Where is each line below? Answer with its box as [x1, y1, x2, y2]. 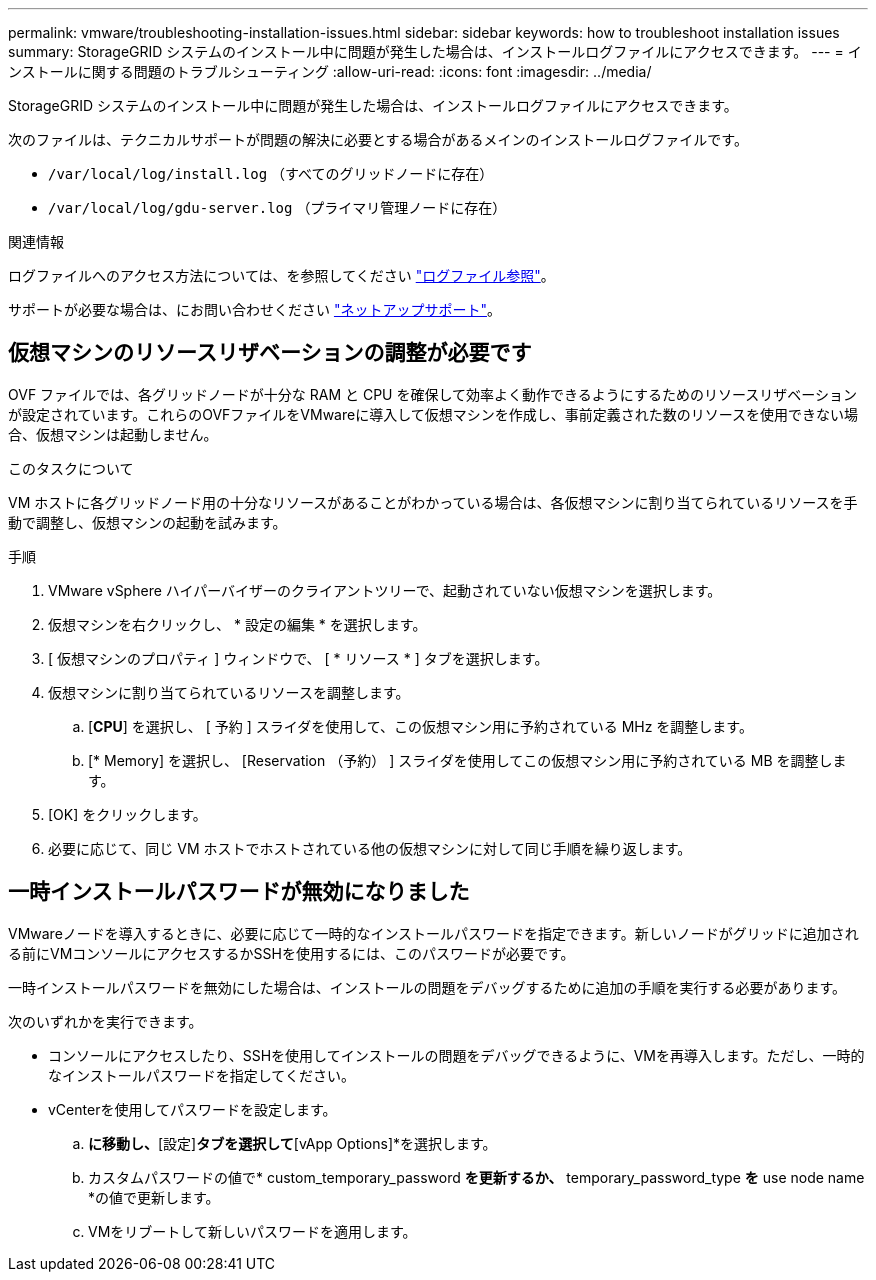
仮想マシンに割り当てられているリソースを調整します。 [48, 683, 410, 701]
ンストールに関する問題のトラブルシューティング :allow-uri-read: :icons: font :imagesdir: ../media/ [8, 63, 652, 80]
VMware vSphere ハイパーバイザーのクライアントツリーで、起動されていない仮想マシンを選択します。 [48, 581, 722, 599]
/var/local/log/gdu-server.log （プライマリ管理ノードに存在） [48, 199, 507, 216]
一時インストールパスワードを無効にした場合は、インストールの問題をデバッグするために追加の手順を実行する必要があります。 [8, 978, 847, 996]
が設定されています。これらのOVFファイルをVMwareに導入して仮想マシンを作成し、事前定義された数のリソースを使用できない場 [8, 405, 859, 423]
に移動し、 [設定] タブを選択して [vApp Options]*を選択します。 [88, 1134, 497, 1152]
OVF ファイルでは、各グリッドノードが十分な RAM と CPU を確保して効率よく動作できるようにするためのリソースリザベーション [8, 385, 857, 403]
